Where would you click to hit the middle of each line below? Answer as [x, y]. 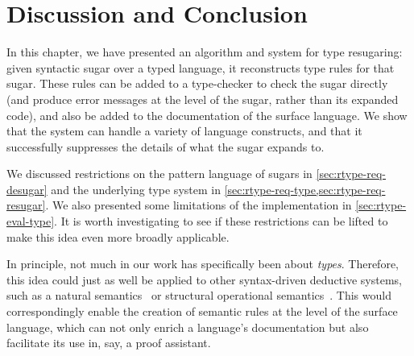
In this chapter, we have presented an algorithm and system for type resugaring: [205, 52]
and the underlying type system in [136, 189]
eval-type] [31, 221]
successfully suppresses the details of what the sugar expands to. [166, 146]
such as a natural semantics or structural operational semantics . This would [199, 295]
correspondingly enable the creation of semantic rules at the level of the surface [202, 311]
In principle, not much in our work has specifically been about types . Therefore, [203, 264]
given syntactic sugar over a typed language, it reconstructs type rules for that [201, 67]
